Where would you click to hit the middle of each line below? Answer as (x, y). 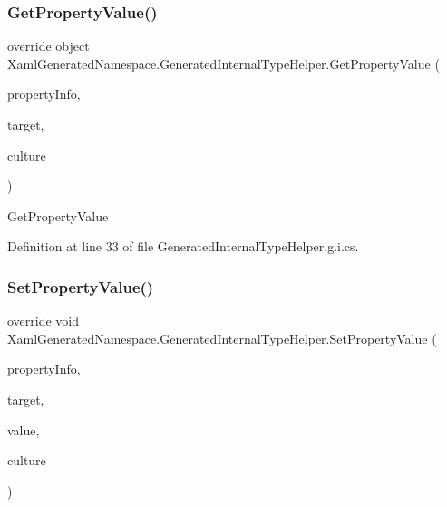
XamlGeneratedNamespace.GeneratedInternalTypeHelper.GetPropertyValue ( (223, 63)
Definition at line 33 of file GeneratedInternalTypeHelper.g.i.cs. (183, 246)
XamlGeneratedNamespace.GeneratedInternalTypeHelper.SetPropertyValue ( (222, 338)
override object (49, 46)
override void (44, 321)
